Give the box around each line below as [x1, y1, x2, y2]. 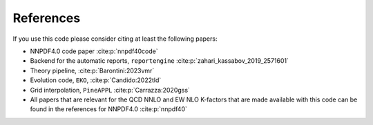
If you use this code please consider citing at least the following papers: [12, 35, 218, 43]
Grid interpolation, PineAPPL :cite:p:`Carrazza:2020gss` [30, 86, 190, 94]
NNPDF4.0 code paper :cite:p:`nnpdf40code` [30, 47, 158, 55]
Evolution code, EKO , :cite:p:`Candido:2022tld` [30, 76, 162, 84]
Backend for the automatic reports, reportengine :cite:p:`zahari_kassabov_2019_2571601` [30, 57, 289, 65]
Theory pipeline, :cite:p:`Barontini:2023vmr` [30, 66, 155, 75]
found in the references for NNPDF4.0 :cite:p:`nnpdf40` [30, 105, 188, 113]
